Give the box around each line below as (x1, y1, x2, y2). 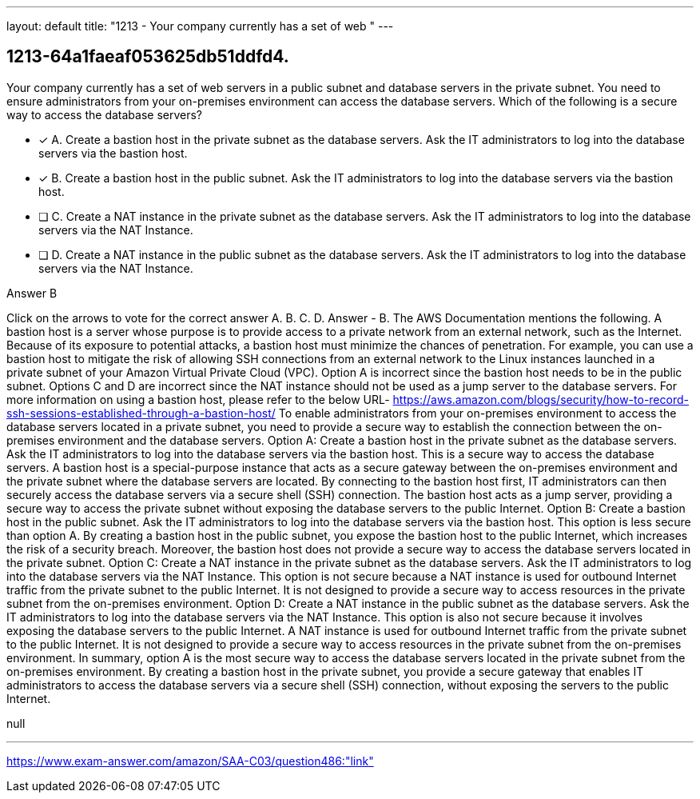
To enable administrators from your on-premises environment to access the (278, 405, 677, 420)
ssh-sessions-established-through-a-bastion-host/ (6, 405, 276, 420)
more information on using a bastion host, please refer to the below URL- (6, 392, 390, 406)
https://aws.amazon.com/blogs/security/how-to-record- (392, 392, 689, 406)
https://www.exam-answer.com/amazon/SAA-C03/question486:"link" (6, 753, 374, 768)
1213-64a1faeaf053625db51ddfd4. (6, 46, 289, 67)
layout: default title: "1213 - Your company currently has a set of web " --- (6, 19, 394, 33)
